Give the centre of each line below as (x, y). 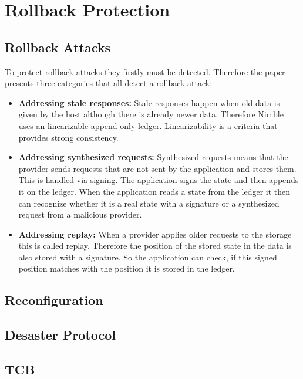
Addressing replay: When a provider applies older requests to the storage (155, 234)
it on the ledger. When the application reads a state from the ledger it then (154, 191)
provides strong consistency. (68, 137)
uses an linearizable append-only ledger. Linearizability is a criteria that (148, 125)
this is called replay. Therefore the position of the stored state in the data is (155, 246)
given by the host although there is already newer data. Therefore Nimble (151, 114)
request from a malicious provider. (80, 214)
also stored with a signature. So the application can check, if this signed (148, 257)
